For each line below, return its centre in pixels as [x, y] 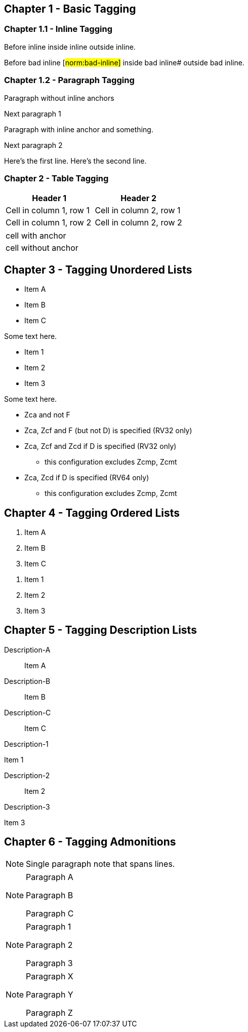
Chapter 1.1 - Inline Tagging [58, 29]
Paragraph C [50, 913]
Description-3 [27, 807]
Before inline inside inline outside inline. [70, 47]
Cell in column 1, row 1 [48, 211]
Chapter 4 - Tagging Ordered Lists [92, 513]
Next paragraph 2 [33, 145]
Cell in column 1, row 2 [49, 223]
